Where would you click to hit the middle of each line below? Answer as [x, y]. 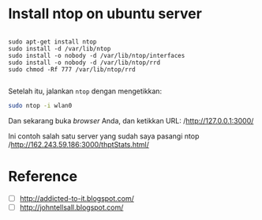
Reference [43, 176]
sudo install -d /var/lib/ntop [60, 48]
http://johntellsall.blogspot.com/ [71, 207]
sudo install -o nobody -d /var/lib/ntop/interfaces [97, 55]
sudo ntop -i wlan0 [40, 105]
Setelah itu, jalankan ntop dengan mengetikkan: [85, 91]
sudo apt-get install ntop [52, 42]
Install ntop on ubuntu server [105, 14]
